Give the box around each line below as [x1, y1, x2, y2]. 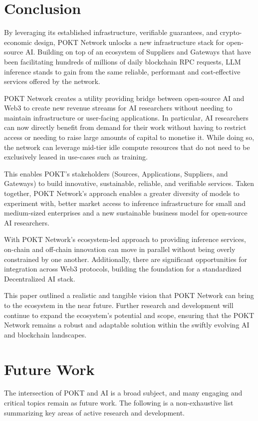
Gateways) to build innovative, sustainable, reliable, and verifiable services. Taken [4, 178, 255, 188]
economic [4, 36, 32, 47]
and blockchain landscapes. [4, 329, 87, 339]
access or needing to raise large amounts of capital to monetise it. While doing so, [4, 132, 255, 142]
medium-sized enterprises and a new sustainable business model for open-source [4, 207, 248, 218]
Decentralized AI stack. [4, 273, 75, 283]
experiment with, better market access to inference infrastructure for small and [4, 197, 246, 208]
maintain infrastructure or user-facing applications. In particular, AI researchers [4, 112, 249, 122]
